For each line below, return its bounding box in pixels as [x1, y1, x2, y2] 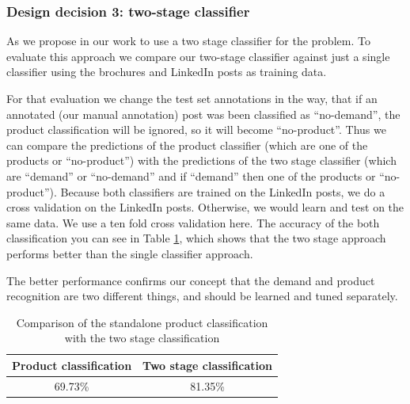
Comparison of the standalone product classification [16, 314, 268, 330]
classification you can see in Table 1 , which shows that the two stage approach [6, 230, 386, 246]
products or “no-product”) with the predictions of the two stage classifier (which [6, 152, 397, 169]
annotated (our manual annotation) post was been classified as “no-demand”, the [6, 105, 401, 122]
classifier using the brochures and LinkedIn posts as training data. [6, 63, 327, 80]
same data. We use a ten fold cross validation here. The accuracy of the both [6, 214, 380, 231]
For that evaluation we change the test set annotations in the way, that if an [6, 90, 378, 106]
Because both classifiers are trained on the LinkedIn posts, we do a [60, 183, 385, 200]
